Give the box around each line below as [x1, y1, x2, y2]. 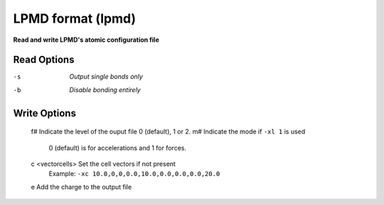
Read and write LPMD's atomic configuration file [13, 35, 159, 44]
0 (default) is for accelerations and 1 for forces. [48, 143, 186, 152]
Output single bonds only [69, 72, 144, 81]
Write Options [13, 107, 76, 119]
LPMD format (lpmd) [13, 11, 137, 26]
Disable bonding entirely [69, 85, 142, 94]
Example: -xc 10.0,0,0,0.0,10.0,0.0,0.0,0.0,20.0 [48, 170, 220, 178]
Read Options [13, 54, 75, 66]
